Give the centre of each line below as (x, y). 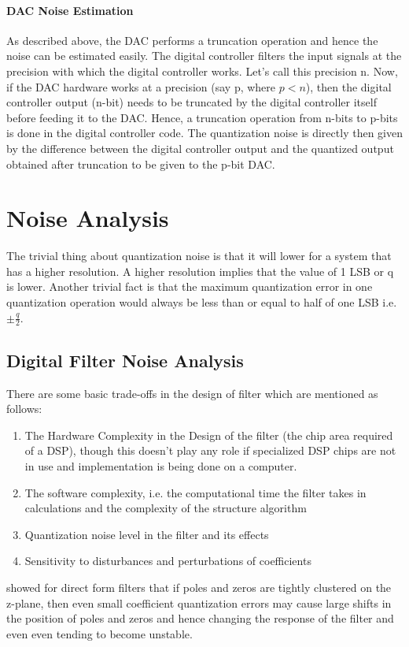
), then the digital (348, 86)
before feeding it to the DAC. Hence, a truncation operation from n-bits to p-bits (202, 117)
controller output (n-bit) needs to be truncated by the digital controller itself (192, 102)
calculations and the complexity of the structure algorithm (166, 508)
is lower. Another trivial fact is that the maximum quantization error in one (190, 286)
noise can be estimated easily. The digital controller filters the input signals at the (204, 56)
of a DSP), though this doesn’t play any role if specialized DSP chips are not (210, 450)
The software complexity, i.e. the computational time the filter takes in (195, 492)
